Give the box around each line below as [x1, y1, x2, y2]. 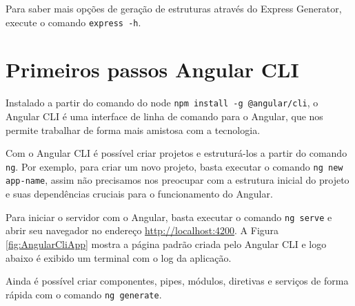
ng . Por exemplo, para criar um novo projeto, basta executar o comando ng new [6, 159, 343, 173]
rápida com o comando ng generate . [6, 287, 162, 301]
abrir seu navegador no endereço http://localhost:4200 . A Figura [6, 223, 279, 238]
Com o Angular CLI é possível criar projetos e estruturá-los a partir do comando [6, 146, 347, 160]
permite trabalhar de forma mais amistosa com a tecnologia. [6, 122, 261, 137]
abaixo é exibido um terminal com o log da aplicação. [6, 250, 232, 265]
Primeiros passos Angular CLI [6, 55, 299, 84]
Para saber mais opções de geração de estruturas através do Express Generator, [6, 1, 342, 15]
